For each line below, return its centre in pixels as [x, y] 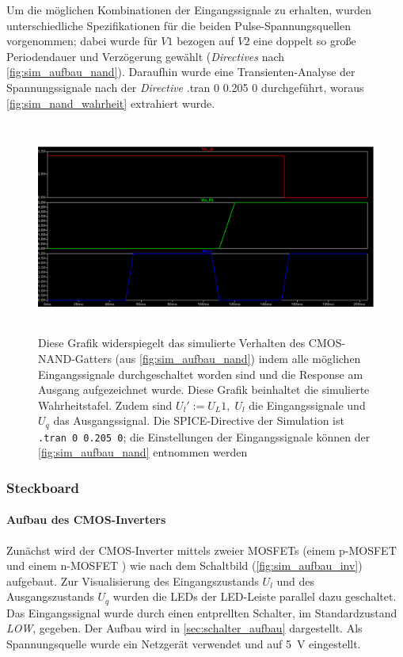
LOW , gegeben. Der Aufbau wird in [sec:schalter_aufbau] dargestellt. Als [184, 628]
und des [296, 581]
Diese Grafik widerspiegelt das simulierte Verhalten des [172, 343]
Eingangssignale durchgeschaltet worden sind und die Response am [201, 374]
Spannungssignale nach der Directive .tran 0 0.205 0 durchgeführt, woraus [185, 87]
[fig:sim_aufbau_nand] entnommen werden [143, 452]
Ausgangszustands [50, 596]
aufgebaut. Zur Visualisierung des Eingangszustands [133, 581]
